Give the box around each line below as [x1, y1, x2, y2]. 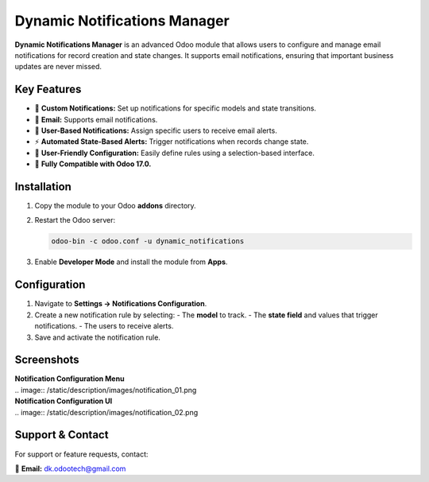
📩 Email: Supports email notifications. [34, 115, 158, 124]
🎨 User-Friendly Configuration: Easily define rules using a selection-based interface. [34, 148, 315, 157]
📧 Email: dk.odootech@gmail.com [14, 464, 126, 473]
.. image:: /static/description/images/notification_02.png [14, 407, 199, 417]
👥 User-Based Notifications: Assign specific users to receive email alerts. [34, 126, 277, 135]
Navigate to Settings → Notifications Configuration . [34, 299, 207, 309]
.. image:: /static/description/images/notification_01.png [14, 385, 197, 395]
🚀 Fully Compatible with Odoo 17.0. [34, 159, 152, 169]
